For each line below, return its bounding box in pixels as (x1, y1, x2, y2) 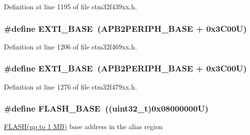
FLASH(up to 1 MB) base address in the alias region (4, 121, 163, 132)
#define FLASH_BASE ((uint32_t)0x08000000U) (4, 102, 208, 114)
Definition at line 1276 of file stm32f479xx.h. (4, 81, 137, 91)
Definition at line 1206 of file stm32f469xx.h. (4, 41, 137, 51)
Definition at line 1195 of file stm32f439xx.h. (4, 1, 137, 11)
